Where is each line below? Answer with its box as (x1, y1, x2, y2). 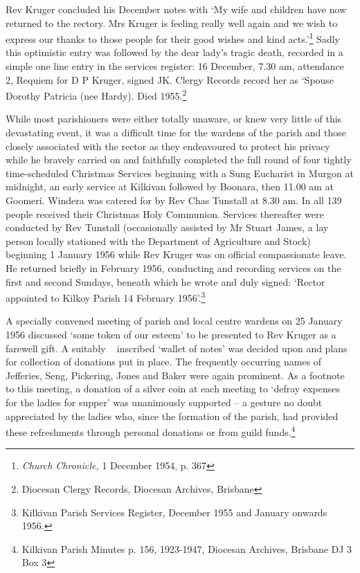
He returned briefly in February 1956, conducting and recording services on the (6, 261, 341, 275)
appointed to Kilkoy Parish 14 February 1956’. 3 (6, 289, 206, 304)
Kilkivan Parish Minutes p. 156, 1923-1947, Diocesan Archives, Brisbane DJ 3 (21, 541, 352, 556)
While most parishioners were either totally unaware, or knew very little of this (6, 111, 342, 126)
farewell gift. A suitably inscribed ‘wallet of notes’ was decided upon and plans (6, 340, 348, 355)
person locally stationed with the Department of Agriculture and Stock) (6, 233, 311, 248)
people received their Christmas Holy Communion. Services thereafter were (6, 206, 324, 221)
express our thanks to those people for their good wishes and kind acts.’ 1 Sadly (6, 30, 340, 46)
